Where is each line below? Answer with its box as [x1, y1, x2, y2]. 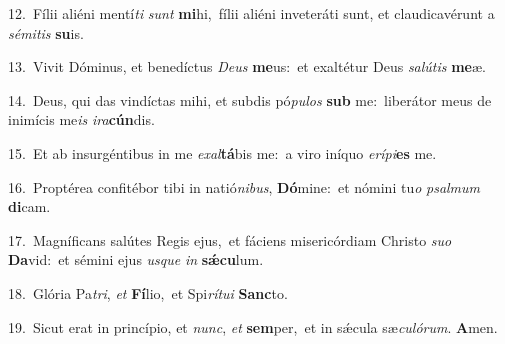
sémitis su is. [8, 22, 84, 43]
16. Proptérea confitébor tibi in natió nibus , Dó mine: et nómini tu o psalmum [8, 176, 481, 197]
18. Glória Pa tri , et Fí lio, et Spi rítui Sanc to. [8, 282, 288, 303]
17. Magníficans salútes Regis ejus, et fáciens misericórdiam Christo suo [8, 229, 452, 250]
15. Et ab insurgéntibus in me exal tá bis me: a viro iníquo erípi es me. [8, 142, 437, 163]
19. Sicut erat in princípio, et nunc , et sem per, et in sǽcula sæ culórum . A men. [8, 316, 498, 337]
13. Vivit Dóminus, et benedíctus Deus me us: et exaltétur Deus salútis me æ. [8, 56, 486, 77]
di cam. [8, 196, 51, 217]
